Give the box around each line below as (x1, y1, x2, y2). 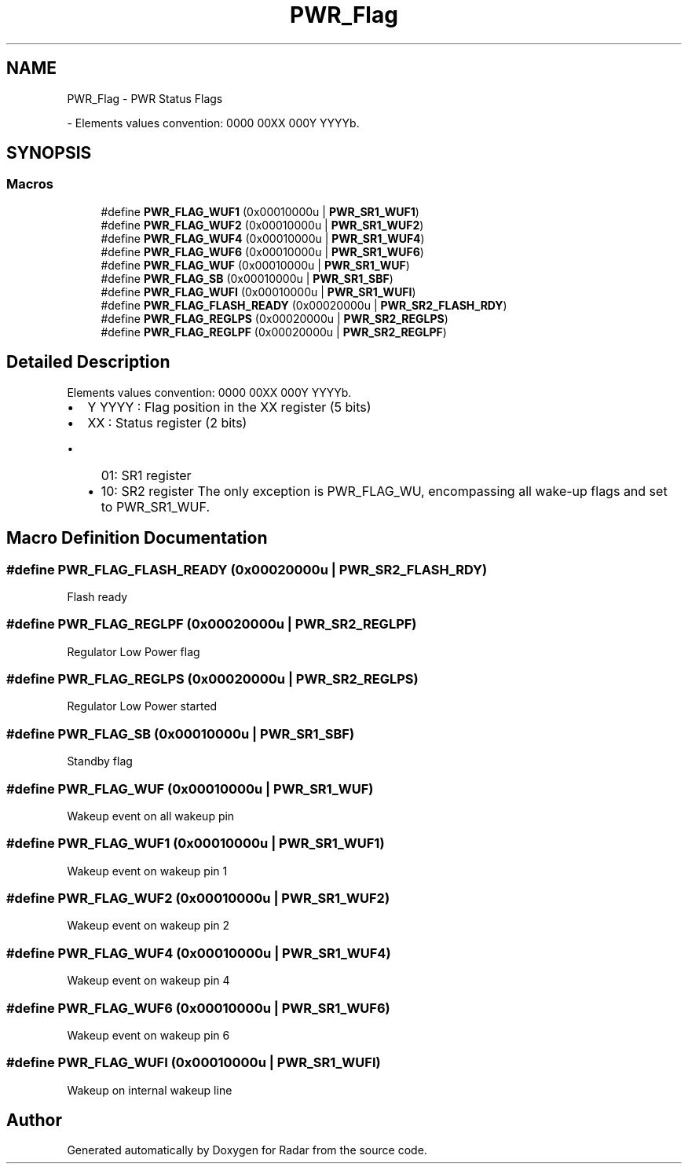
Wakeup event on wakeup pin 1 (67, 864, 228, 878)
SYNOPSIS (6, 143, 92, 163)
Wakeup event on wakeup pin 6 (67, 1028, 230, 1042)
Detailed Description (6, 352, 170, 372)
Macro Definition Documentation (6, 528, 268, 548)
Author (6, 1110, 62, 1131)
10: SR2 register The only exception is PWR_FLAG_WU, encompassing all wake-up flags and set (101, 482, 668, 499)
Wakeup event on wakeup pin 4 (67, 974, 230, 988)
